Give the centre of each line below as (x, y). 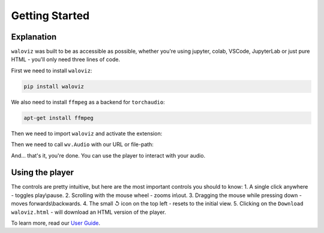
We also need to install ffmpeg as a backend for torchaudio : (88, 102)
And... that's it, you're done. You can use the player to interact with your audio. (108, 155)
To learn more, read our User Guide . (56, 223)
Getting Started (50, 16)
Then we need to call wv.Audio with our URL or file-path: (82, 144)
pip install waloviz (54, 86)
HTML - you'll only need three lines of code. (65, 59)
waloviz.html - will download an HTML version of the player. (88, 212)
